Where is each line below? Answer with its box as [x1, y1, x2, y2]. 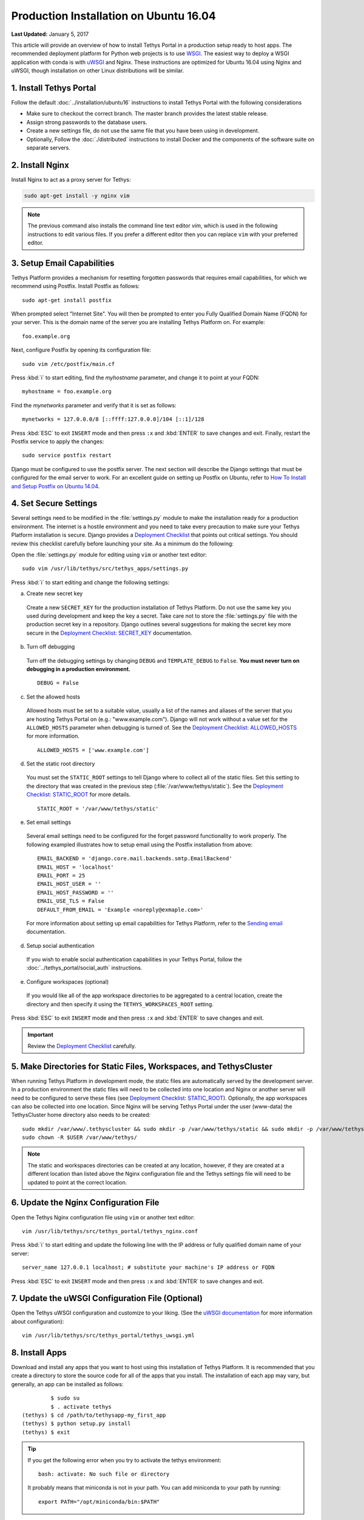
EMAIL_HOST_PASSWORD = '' [37, 889, 115, 896]
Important [27, 1031, 54, 1038]
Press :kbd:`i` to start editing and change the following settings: [11, 578, 170, 586]
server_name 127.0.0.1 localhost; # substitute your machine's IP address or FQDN [22, 1264, 275, 1271]
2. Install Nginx [11, 160, 69, 170]
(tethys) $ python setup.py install [22, 1420, 131, 1427]
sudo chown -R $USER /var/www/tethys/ [22, 1134, 138, 1141]
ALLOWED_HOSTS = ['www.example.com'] [37, 747, 150, 753]
